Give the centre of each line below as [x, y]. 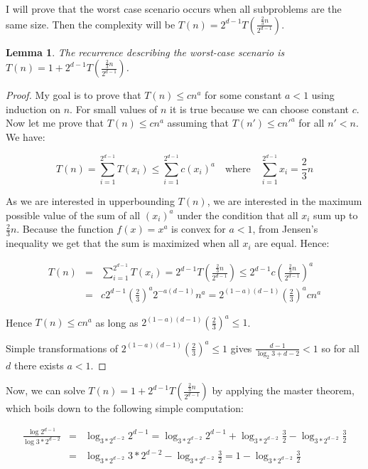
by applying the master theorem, [283, 390]
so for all [340, 348]
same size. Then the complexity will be [91, 24]
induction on [33, 109]
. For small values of [114, 109]
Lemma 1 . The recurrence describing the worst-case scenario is [145, 52]
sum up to [336, 215]
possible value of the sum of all [73, 215]
